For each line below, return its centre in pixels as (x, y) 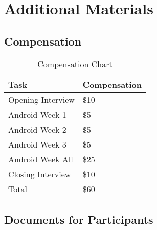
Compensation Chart (75, 64)
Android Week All (41, 159)
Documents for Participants (79, 219)
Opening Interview (41, 99)
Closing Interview (40, 174)
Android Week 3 (37, 144)
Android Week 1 (37, 114)
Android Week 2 (37, 129)
